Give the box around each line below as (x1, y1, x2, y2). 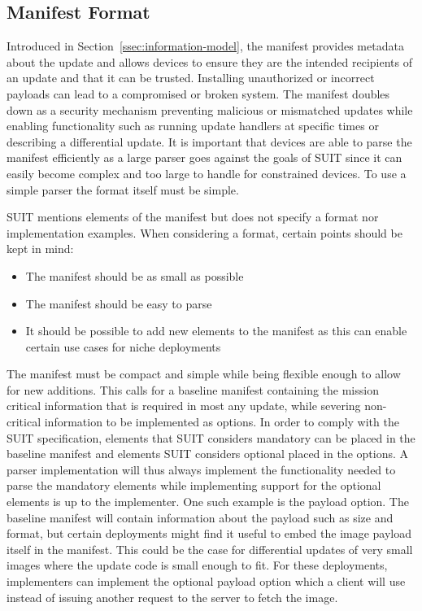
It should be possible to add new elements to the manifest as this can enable (25, 322, 407, 339)
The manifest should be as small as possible (25, 267, 244, 284)
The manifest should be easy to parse (25, 295, 212, 312)
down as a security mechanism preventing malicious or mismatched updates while (7, 101, 413, 118)
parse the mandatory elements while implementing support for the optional (7, 477, 381, 494)
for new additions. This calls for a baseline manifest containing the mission (7, 381, 379, 398)
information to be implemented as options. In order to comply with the (44, 413, 399, 430)
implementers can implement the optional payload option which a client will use (7, 573, 406, 590)
